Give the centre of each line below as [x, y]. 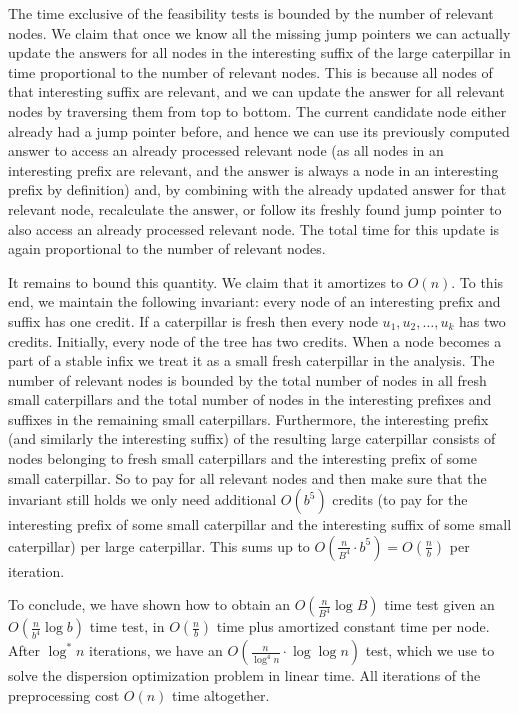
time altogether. [221, 695]
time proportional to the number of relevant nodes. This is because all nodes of [250, 71]
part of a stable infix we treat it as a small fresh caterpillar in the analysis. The [251, 360]
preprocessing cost [64, 695]
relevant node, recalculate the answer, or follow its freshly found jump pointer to [255, 208]
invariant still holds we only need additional [142, 499]
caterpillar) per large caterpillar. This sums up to [159, 545]
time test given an [439, 604]
